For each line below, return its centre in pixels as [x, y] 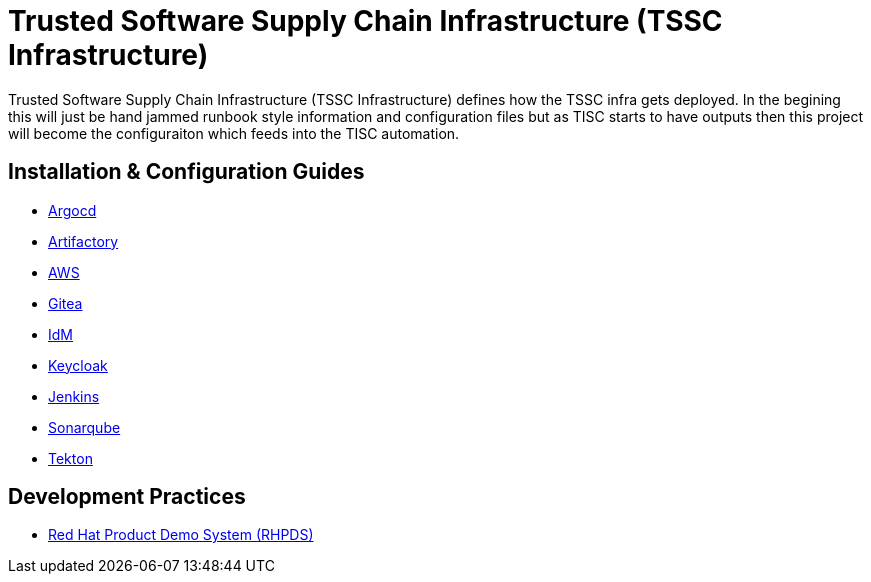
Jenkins [74, 396]
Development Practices [127, 497]
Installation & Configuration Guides [186, 172]
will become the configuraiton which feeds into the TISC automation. [234, 133]
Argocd [72, 210]
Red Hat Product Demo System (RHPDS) [181, 535]
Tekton [70, 458]
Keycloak [78, 365]
